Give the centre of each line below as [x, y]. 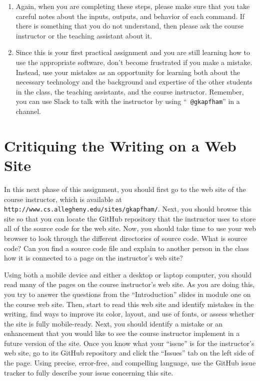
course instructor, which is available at [63, 199]
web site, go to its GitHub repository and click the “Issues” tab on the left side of [129, 353]
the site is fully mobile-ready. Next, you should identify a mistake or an [113, 323]
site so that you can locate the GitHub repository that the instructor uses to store [130, 218]
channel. [28, 111]
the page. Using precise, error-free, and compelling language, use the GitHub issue [130, 363]
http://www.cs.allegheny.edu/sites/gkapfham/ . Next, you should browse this [128, 209]
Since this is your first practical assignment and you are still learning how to [133, 52]
